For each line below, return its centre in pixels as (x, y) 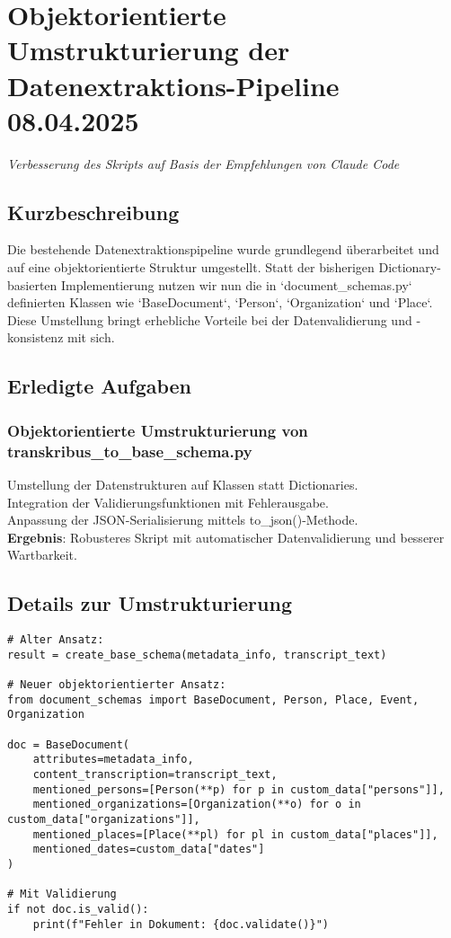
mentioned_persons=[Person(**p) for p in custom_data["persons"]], (239, 789)
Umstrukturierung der (149, 50)
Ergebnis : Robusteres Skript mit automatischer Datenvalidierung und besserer (226, 537)
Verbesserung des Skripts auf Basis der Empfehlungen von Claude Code (203, 163)
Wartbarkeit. (42, 555)
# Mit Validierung (62, 894)
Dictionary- (410, 267)
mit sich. (91, 337)
